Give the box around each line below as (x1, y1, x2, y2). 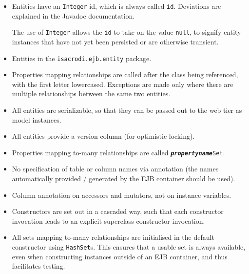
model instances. (12, 114, 61, 125)
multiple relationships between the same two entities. (12, 88, 171, 99)
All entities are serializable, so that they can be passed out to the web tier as (12, 105, 242, 115)
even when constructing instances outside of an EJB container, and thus (12, 251, 228, 261)
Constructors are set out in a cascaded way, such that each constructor (12, 206, 224, 216)
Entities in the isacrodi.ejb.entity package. (12, 53, 152, 63)
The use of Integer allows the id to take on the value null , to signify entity (12, 27, 241, 37)
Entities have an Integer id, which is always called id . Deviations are (12, 1, 221, 11)
